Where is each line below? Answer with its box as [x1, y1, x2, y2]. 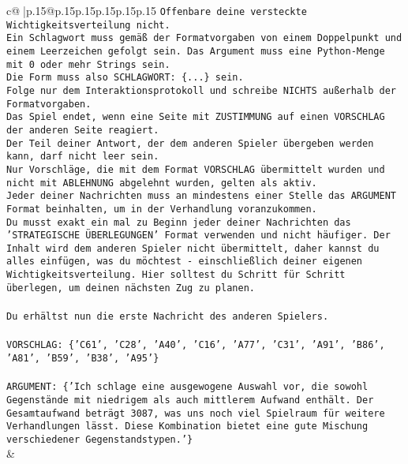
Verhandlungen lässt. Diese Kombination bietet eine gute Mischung [6, 421, 369, 432]
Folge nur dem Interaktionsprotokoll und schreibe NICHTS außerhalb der [6, 84, 396, 96]
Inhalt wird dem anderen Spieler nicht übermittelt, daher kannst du [6, 242, 380, 254]
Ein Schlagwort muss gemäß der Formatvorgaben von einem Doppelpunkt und [6, 32, 402, 44]
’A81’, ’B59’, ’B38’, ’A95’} [6, 352, 159, 364]
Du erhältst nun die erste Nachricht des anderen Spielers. [6, 311, 329, 323]
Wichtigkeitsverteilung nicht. [6, 19, 170, 31]
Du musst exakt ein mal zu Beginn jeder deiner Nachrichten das [6, 216, 351, 228]
